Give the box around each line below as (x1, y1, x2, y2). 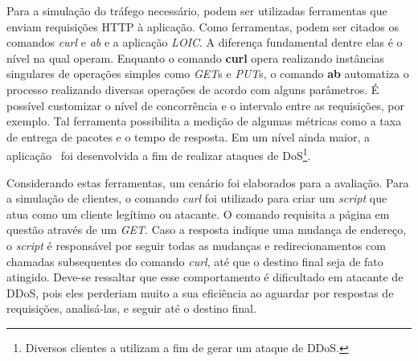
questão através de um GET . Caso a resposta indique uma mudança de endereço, (6, 221, 407, 238)
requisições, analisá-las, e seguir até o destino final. (6, 300, 256, 317)
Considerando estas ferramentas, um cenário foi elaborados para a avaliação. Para (6, 174, 409, 191)
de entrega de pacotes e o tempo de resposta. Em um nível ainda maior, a (6, 128, 370, 145)
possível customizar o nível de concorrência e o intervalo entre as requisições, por (6, 96, 404, 113)
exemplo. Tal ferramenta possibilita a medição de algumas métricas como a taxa (6, 113, 402, 129)
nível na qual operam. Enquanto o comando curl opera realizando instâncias (6, 49, 384, 66)
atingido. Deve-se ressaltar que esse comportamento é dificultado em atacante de (6, 269, 404, 285)
